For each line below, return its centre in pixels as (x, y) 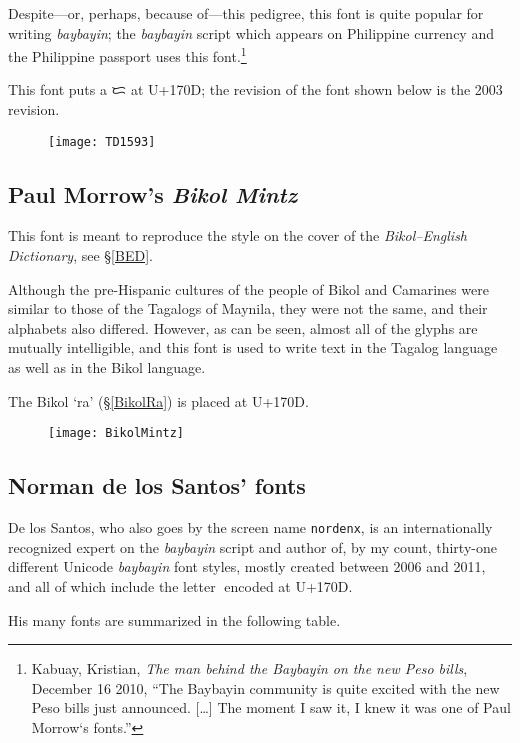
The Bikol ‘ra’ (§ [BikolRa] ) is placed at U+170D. (158, 400)
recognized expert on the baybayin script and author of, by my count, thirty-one (252, 546)
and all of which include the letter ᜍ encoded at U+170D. (180, 585)
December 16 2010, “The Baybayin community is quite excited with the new (265, 687)
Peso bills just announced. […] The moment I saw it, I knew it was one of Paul (271, 707)
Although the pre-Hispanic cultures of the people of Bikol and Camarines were (248, 288)
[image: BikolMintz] (116, 433)
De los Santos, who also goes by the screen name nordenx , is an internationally (250, 527)
